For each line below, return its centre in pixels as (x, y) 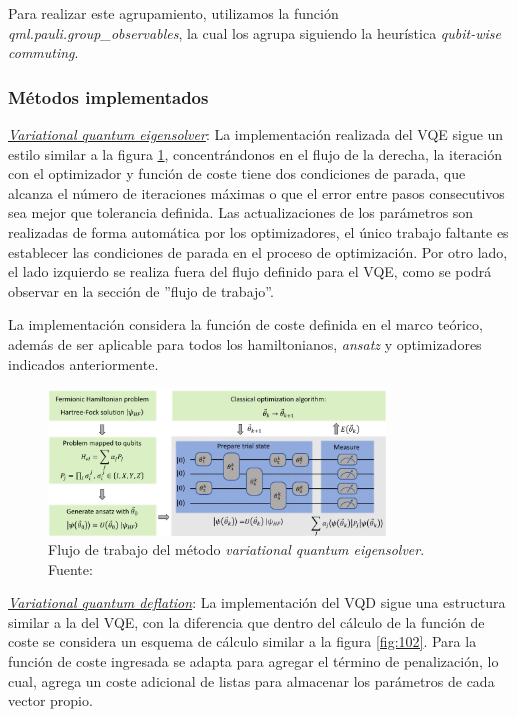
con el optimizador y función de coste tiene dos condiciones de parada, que (237, 173)
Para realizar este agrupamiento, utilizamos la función (173, 13)
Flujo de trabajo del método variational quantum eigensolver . (236, 549)
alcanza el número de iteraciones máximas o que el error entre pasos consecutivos (256, 192)
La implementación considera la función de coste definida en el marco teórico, (245, 324)
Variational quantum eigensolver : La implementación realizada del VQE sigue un (256, 134)
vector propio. (50, 700)
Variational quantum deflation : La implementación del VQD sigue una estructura (257, 602)
